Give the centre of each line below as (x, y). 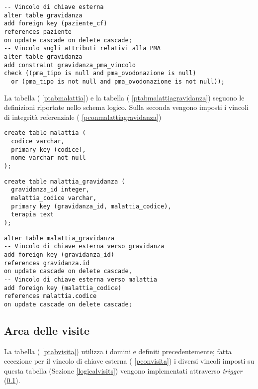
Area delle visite (47, 330)
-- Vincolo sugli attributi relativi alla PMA (82, 49)
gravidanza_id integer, (50, 190)
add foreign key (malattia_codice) (63, 288)
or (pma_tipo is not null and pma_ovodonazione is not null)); (118, 81)
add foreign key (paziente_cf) (56, 24)
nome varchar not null (48, 158)
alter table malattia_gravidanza (59, 238)
